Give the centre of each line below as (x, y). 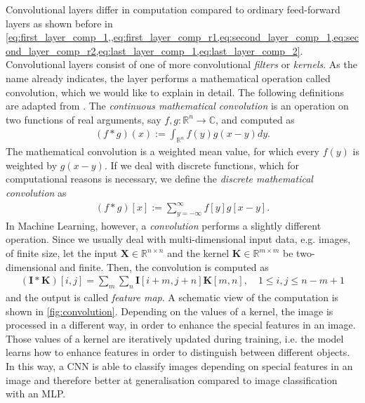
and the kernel (198, 253)
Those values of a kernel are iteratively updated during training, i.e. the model (175, 338)
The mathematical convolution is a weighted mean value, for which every (162, 151)
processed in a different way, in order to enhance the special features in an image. (181, 325)
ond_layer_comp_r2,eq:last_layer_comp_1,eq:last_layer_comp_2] (153, 50)
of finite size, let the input (62, 253)
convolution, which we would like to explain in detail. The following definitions (175, 92)
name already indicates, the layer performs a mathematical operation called (168, 78)
